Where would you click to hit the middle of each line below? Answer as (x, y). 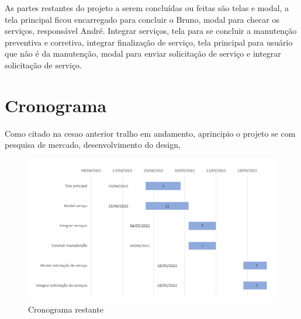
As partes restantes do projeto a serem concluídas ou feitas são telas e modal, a (147, 8)
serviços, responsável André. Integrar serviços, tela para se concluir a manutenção (151, 31)
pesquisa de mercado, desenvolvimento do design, (93, 145)
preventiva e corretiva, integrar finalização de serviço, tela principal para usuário (149, 42)
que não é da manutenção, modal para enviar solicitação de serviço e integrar (143, 53)
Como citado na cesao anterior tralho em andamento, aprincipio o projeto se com (150, 133)
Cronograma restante (66, 309)
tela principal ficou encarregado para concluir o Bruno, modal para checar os (142, 19)
